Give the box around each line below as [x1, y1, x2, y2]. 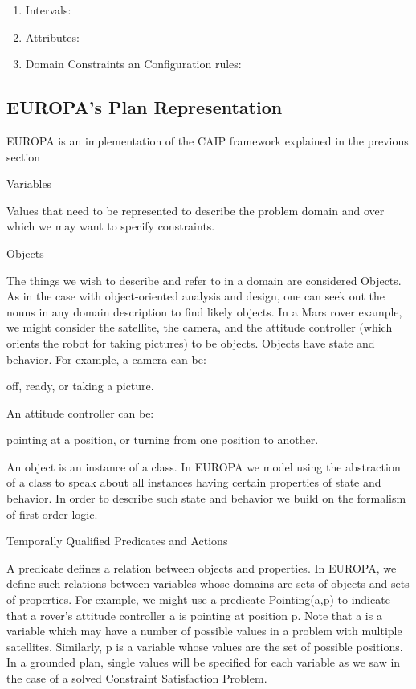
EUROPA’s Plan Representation [6, 95, 283, 120]
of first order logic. [6, 505, 98, 522]
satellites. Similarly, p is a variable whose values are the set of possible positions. [6, 638, 403, 654]
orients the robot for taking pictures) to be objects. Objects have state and [6, 334, 375, 351]
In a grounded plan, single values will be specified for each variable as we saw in [6, 654, 401, 671]
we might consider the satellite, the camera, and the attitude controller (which [6, 319, 393, 336]
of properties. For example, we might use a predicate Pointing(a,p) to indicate [6, 591, 390, 608]
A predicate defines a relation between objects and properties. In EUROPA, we [6, 559, 397, 576]
